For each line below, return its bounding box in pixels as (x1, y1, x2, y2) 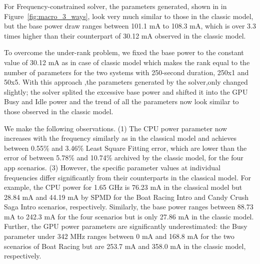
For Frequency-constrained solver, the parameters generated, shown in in (4, 1, 227, 11)
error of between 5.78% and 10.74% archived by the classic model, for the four (4, 152, 243, 163)
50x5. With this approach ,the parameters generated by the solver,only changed (4, 77, 248, 87)
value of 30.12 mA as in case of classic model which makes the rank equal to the (4, 57, 250, 67)
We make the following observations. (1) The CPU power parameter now (4, 123, 227, 133)
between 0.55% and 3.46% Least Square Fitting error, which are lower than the (4, 142, 247, 153)
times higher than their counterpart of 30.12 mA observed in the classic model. (4, 30, 246, 41)
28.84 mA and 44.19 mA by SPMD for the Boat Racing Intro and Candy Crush (4, 191, 249, 202)
